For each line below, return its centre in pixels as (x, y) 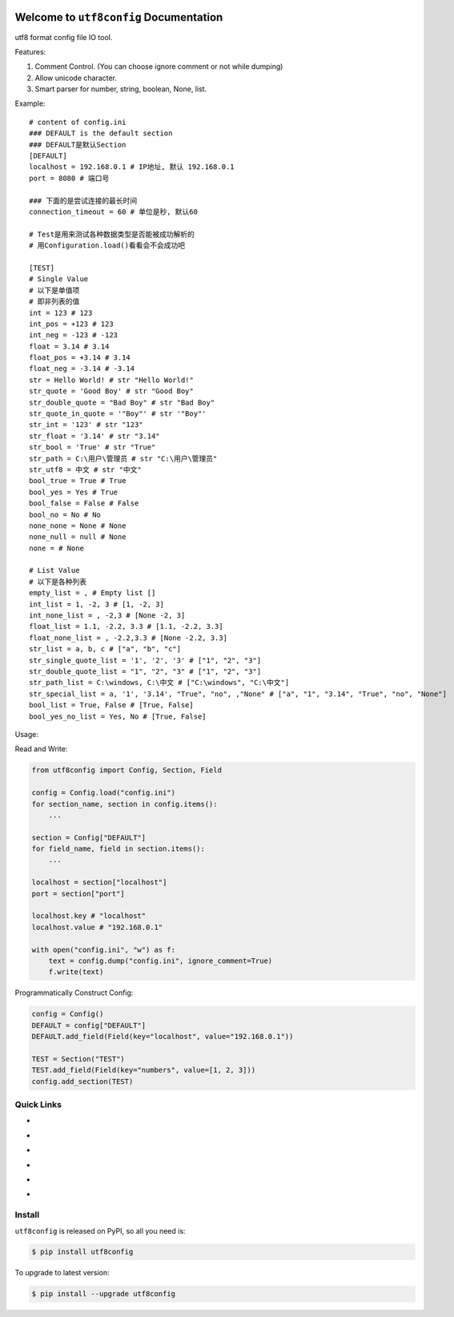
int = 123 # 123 (61, 313)
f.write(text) (76, 972)
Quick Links (38, 1105)
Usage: (27, 734)
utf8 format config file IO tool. (64, 37)
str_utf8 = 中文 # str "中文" (85, 469)
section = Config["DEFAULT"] (89, 838)
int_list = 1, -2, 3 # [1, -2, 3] (96, 604)
